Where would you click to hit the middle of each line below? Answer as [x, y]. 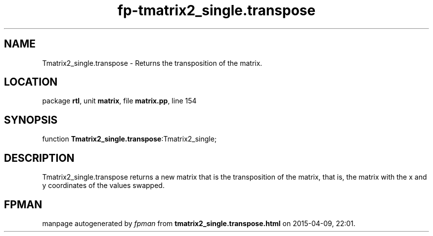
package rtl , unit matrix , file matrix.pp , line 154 [119, 101]
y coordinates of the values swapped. [103, 186]
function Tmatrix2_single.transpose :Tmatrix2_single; [130, 139]
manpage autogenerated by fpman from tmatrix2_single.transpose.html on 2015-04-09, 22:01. [199, 223]
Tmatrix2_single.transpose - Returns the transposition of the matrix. [152, 63]
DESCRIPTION [39, 158]
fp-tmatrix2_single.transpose [216, 10]
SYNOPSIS [31, 120]
